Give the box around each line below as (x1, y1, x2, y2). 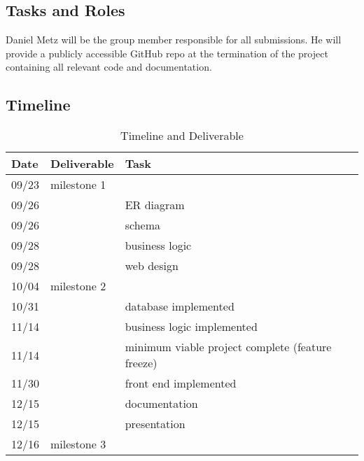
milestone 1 (50, 176, 106, 193)
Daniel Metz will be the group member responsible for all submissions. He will (6, 32, 342, 47)
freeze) (125, 355, 157, 371)
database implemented (125, 298, 234, 315)
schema (125, 217, 160, 234)
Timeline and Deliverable (120, 127, 244, 144)
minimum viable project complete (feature (125, 339, 332, 355)
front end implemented (125, 375, 237, 392)
